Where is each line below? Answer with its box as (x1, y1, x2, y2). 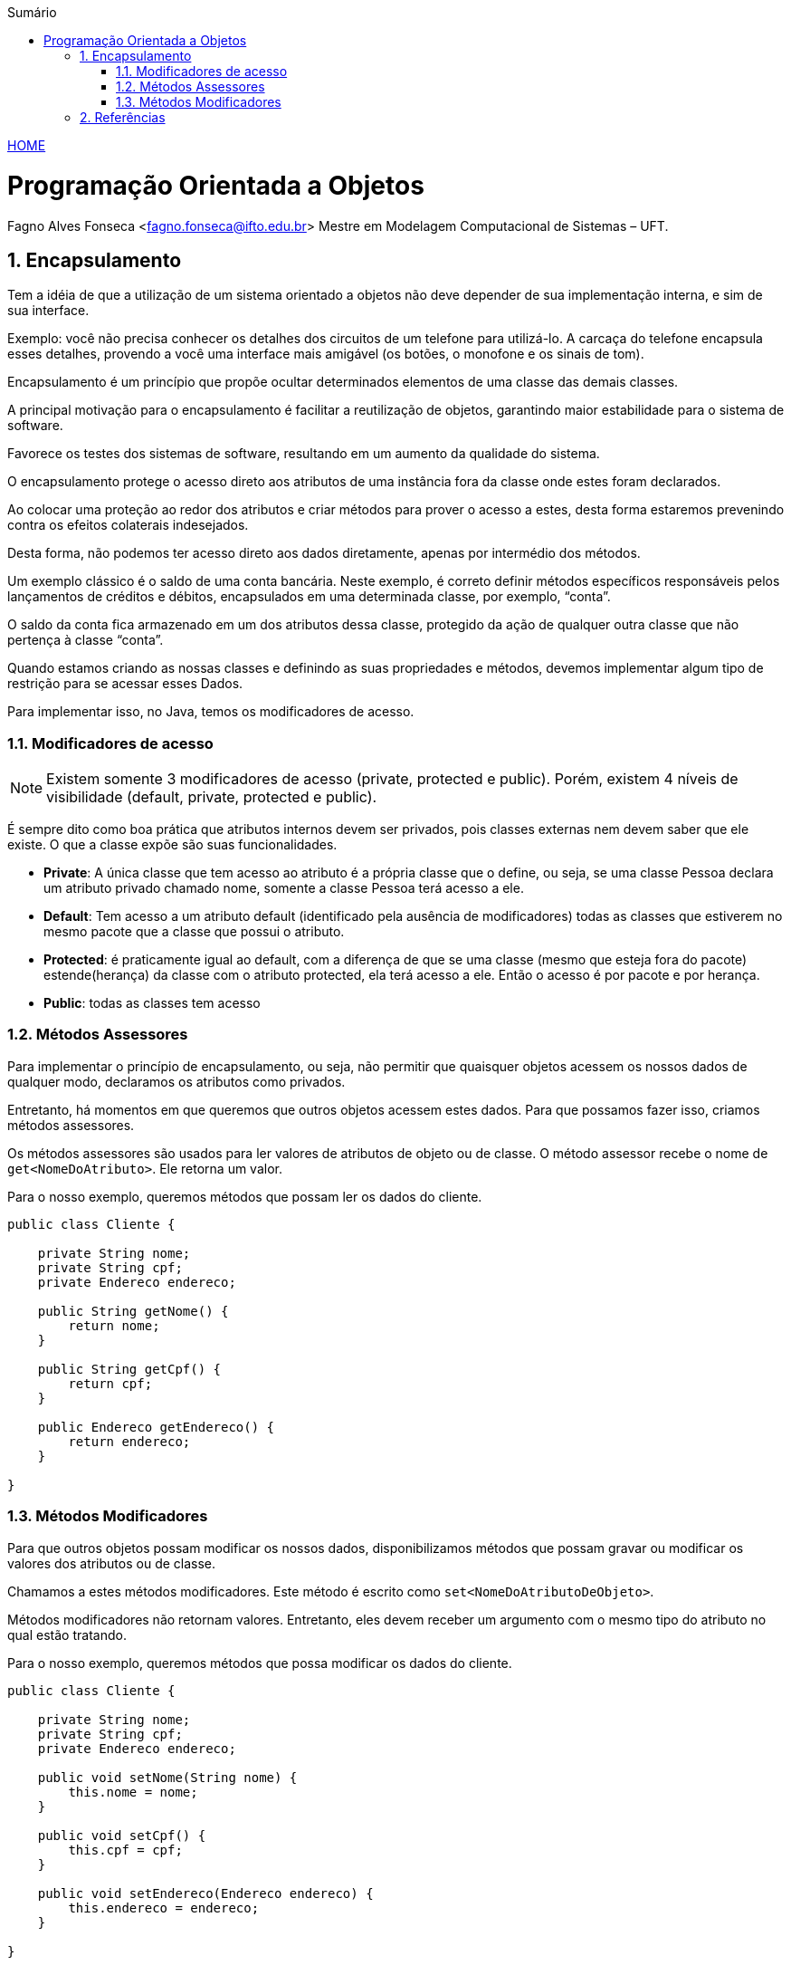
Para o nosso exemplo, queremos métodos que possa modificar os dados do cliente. (7, 1654, 512, 1671)
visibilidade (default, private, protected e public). (46, 788, 377, 807)
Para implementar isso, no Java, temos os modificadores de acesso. (7, 704, 415, 720)
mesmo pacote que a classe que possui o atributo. (43, 924, 345, 940)
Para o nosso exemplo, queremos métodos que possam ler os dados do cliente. (7, 1188, 482, 1204)
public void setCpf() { (37, 1827, 206, 1843)
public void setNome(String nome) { (37, 1769, 298, 1785)
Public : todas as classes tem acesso (43, 995, 261, 1011)
